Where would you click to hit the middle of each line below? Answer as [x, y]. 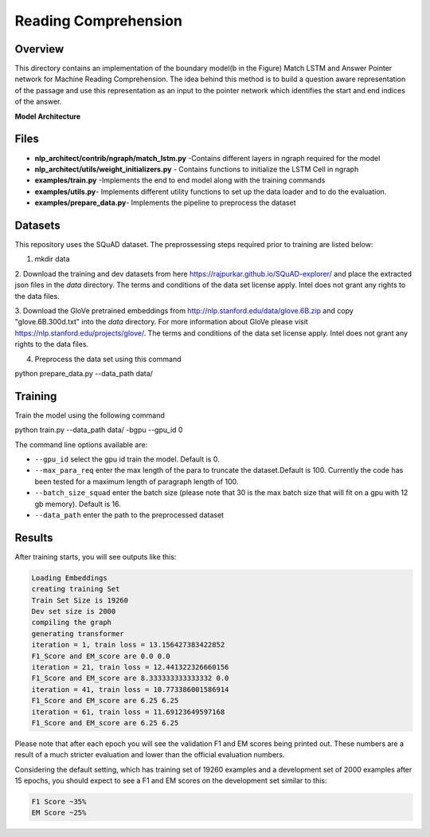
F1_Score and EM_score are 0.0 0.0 [101, 656]
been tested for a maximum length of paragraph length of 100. [137, 481]
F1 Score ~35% [59, 802]
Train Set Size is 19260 [80, 600]
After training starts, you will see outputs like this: [96, 556]
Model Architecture [48, 116]
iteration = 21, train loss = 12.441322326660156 [130, 667]
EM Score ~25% [59, 813]
